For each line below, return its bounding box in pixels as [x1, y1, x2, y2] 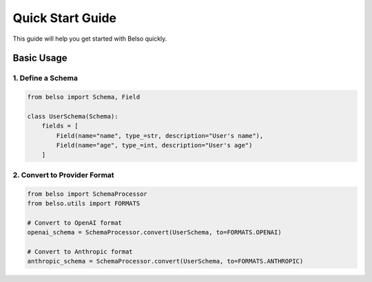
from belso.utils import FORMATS [27, 199, 141, 207]
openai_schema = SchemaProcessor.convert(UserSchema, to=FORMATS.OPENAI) [27, 228, 282, 236]
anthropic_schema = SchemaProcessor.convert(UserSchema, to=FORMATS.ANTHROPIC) [27, 257, 304, 265]
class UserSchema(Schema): [27, 112, 118, 120]
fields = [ [41, 122, 79, 130]
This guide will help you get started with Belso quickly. [12, 34, 167, 43]
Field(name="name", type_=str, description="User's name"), [56, 132, 264, 139]
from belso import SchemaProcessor [27, 190, 147, 198]
